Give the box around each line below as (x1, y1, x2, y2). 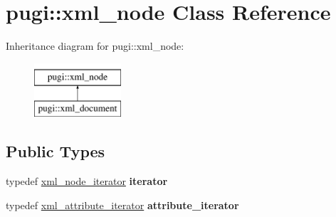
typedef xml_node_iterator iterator (6, 174, 168, 189)
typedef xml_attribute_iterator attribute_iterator (6, 197, 239, 212)
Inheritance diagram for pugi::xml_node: (6, 38, 184, 53)
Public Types (6, 140, 105, 162)
